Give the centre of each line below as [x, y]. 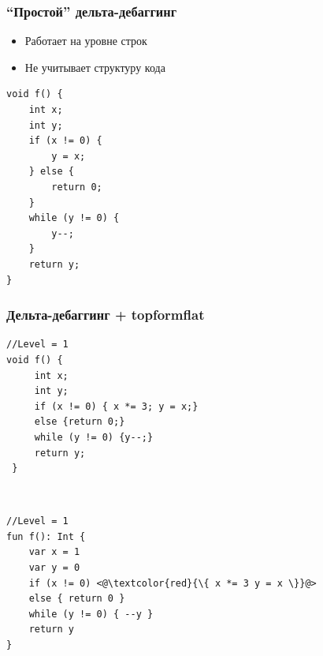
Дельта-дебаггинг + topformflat [106, 315]
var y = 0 [54, 568]
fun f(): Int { [46, 536]
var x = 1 [54, 552]
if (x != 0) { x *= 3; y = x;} [116, 406]
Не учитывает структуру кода [95, 67]
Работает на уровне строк [86, 41]
